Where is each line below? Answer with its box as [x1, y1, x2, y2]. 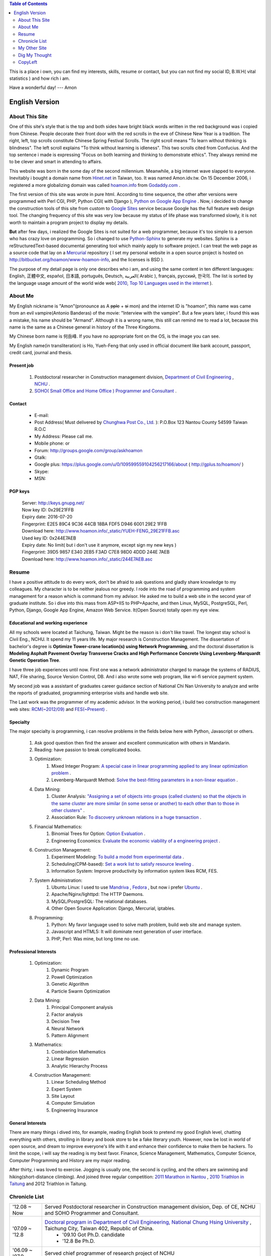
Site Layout [51, 1093, 75, 1099]
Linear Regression [51, 1056, 89, 1062]
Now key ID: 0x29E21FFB [22, 507, 74, 512]
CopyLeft [18, 59, 38, 65]
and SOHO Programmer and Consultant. [44, 1210, 140, 1217]
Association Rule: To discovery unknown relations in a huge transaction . [51, 814, 202, 820]
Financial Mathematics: [34, 823, 82, 829]
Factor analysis [51, 1011, 83, 1017]
